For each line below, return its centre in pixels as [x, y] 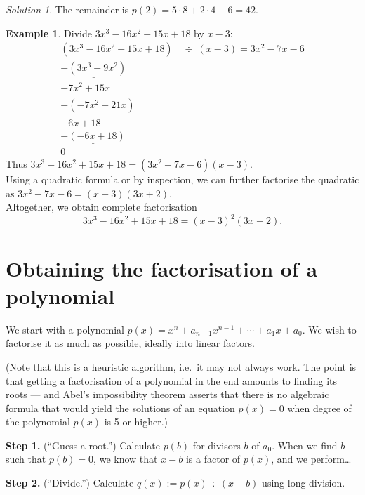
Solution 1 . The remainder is [67, 9]
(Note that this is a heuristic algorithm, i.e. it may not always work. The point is [181, 366]
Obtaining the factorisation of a [162, 268]
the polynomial [38, 422]
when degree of [319, 408]
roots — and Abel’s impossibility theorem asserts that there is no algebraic [167, 394]
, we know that [126, 459]
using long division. [304, 483]
